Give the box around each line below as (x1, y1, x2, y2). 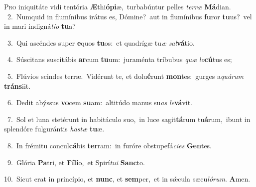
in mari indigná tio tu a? (4, 21, 76, 31)
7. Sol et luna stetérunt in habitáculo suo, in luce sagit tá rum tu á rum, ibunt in (7, 114, 251, 124)
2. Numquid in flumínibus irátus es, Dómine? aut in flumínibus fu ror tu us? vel (7, 11, 252, 21)
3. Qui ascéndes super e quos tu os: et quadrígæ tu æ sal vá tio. (7, 37, 195, 48)
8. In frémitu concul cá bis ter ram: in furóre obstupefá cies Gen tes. (7, 140, 212, 150)
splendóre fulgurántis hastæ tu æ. (4, 124, 105, 134)
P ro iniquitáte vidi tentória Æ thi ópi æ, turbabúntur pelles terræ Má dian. (4, 1, 231, 11)
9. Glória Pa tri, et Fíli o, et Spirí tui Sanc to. (7, 157, 145, 167)
